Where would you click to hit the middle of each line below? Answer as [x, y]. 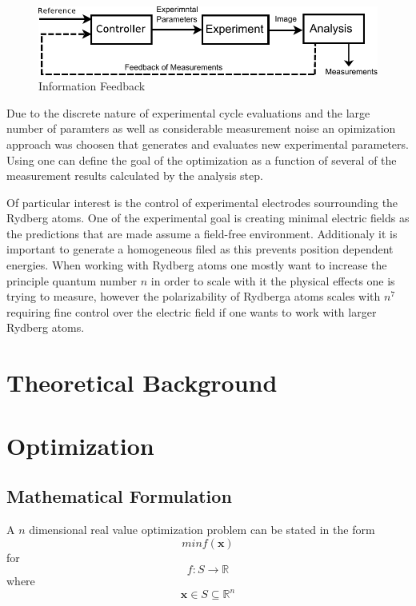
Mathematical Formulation [119, 496]
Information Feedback [92, 86]
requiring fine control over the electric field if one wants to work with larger [192, 311]
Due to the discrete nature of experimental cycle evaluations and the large [188, 112]
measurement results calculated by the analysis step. [135, 175]
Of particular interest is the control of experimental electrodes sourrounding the [202, 202]
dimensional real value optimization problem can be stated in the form [202, 529]
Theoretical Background [142, 383]
